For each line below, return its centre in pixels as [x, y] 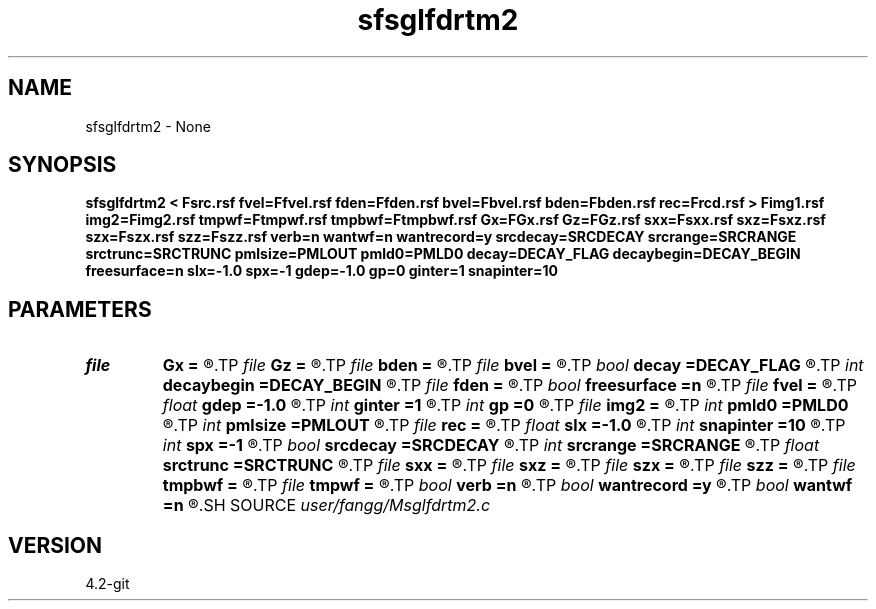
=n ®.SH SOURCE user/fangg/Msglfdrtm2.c [326, 505]
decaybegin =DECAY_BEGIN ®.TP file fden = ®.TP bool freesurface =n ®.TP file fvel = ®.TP [510, 385]
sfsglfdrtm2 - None [148, 126]
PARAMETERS [80, 309]
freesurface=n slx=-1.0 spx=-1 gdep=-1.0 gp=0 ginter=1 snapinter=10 [322, 271]
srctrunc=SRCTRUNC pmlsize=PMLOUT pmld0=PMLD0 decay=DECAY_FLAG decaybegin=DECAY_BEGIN [443, 254]
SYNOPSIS [62, 165]
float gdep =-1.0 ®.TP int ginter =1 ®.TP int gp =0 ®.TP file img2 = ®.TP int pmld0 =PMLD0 [505, 405]
